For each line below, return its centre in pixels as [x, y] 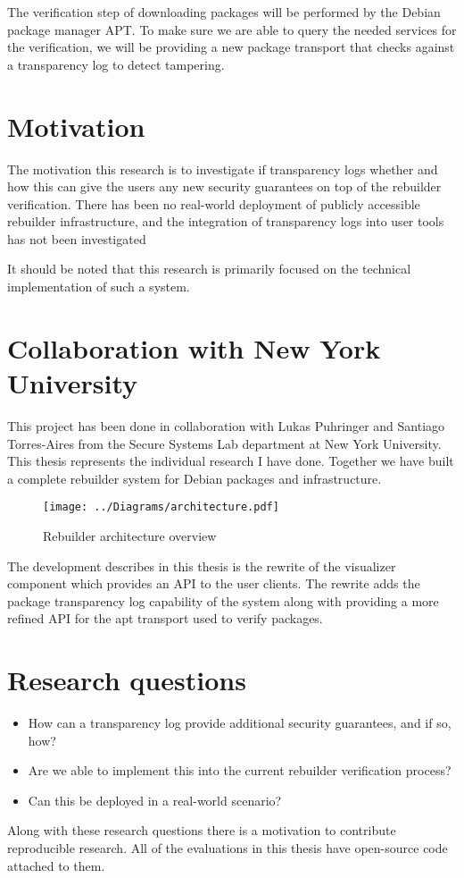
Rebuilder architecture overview [130, 536]
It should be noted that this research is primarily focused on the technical [209, 269]
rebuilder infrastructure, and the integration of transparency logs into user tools [226, 221]
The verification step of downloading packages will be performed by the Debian [224, 12]
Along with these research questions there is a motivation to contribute [202, 830]
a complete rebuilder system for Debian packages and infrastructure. [195, 478]
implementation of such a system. [99, 287]
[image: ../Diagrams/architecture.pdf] [161, 507]
